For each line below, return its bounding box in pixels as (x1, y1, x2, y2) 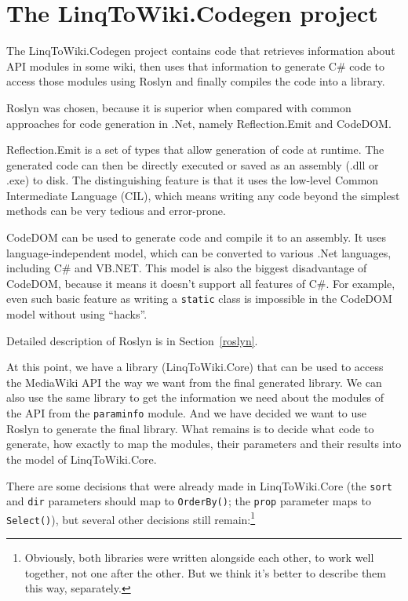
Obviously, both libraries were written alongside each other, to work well (24, 549, 374, 566)
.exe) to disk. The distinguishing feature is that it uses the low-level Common (6, 172, 379, 188)
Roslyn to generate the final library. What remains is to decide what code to (6, 420, 374, 436)
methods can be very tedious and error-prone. (6, 202, 226, 219)
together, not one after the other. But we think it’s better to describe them (24, 564, 386, 581)
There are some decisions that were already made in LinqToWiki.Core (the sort (6, 477, 392, 494)
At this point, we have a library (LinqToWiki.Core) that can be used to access (6, 359, 384, 375)
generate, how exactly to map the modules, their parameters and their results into (6, 435, 402, 452)
